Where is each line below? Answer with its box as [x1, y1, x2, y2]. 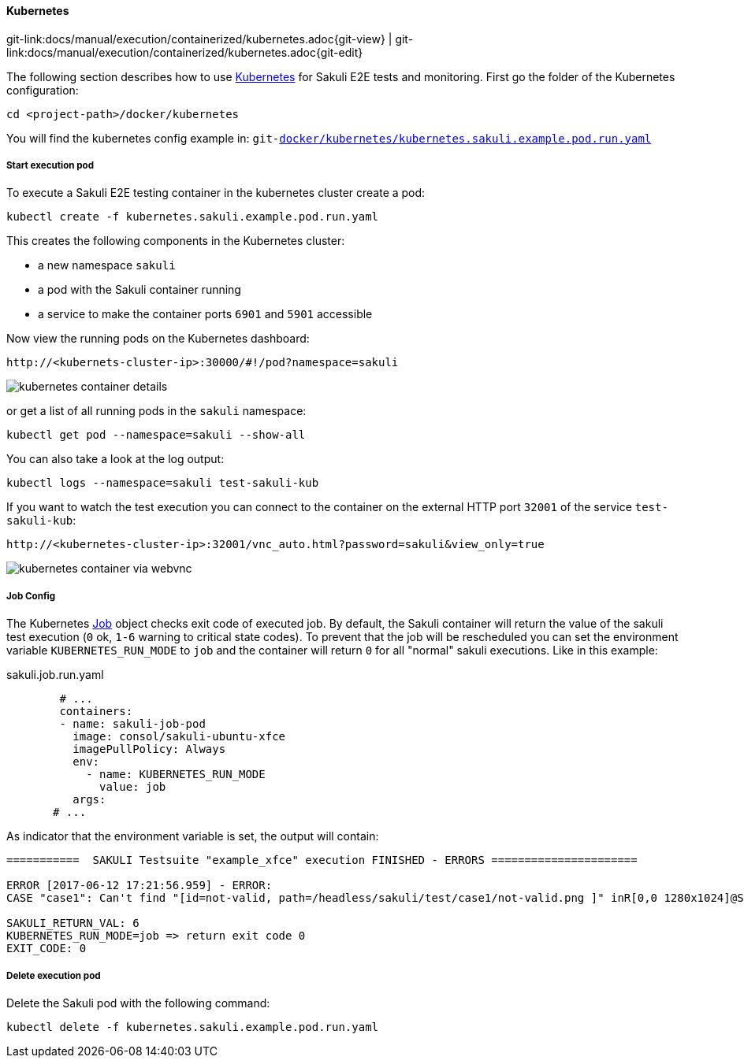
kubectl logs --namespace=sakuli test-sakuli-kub [6, 476, 319, 490]
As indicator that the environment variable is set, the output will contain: [6, 829, 379, 843]
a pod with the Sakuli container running [38, 283, 241, 297]
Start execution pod [6, 160, 95, 171]
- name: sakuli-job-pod [59, 717, 206, 731]
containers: [59, 705, 133, 718]
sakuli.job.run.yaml [6, 668, 104, 682]
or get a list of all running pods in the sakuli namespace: [6, 404, 307, 418]
